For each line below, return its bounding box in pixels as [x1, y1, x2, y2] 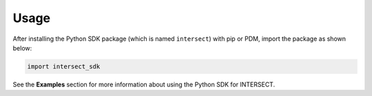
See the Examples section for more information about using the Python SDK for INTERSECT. [12, 80, 276, 88]
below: [12, 44, 32, 52]
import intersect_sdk [27, 62, 101, 70]
